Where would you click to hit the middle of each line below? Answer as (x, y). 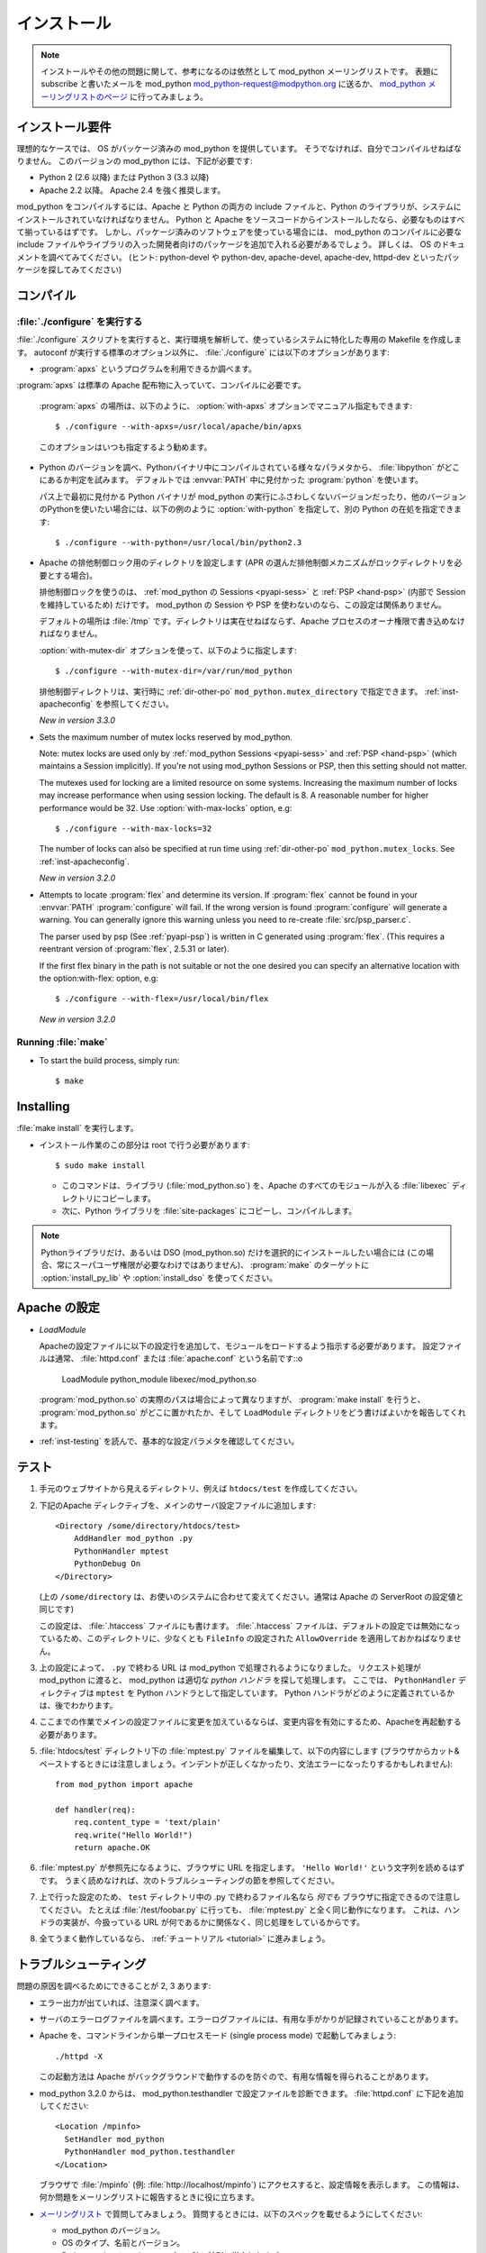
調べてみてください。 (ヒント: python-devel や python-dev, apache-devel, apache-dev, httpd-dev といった (246, 257)
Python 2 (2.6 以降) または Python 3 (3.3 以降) (124, 178)
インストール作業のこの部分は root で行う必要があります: (145, 1145)
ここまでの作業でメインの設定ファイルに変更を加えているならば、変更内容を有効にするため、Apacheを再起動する (251, 1722)
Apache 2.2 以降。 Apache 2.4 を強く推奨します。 (132, 190)
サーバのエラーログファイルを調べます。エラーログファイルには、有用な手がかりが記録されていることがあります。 (251, 2019)
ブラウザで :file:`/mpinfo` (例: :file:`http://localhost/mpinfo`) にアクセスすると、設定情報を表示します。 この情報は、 (252, 2185)
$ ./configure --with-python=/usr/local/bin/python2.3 (179, 542)
